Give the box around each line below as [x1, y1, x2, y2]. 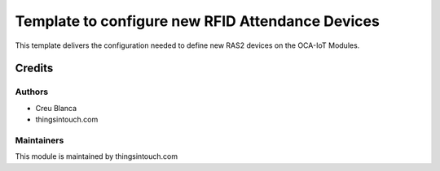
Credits [15, 62, 54, 75]
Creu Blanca [35, 103, 77, 113]
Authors [15, 86, 49, 97]
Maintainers [15, 135, 64, 146]
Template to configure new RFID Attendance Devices [15, 12, 381, 30]
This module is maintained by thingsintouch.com [15, 152, 178, 161]
